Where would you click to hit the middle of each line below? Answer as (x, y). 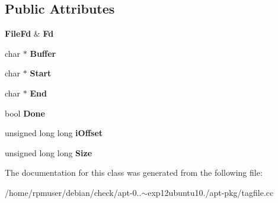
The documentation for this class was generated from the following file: (134, 173)
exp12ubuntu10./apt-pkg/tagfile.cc (211, 192)
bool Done (25, 113)
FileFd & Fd (29, 33)
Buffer (43, 53)
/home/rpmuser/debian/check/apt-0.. (73, 192)
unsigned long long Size (49, 152)
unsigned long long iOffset (54, 133)
